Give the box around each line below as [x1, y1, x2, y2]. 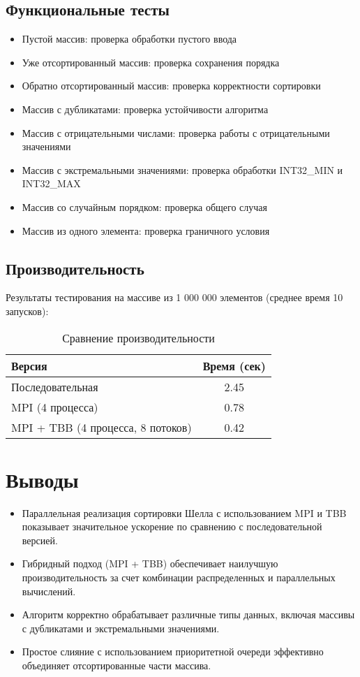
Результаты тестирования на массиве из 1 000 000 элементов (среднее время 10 [6, 290, 343, 305]
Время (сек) [202, 357, 266, 374]
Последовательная [11, 378, 98, 395]
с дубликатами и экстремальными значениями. [22, 620, 220, 635]
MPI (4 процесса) [11, 398, 98, 415]
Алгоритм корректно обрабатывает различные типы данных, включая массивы [22, 607, 355, 622]
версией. [22, 532, 58, 547]
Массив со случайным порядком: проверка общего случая [22, 199, 267, 214]
